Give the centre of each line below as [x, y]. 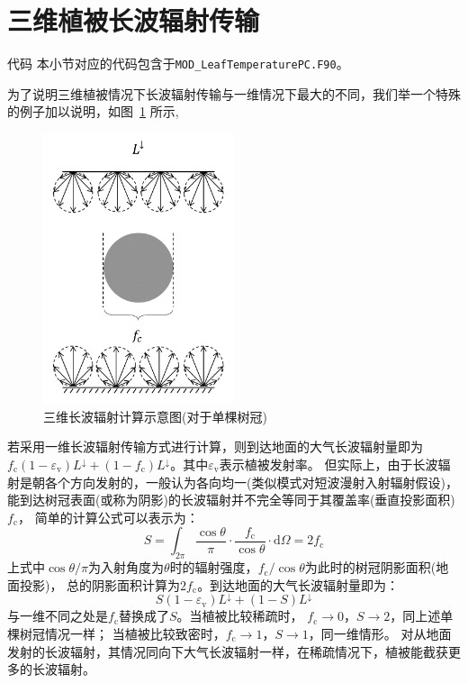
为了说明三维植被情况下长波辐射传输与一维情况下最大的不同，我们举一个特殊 [234, 93]
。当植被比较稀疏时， [240, 616]
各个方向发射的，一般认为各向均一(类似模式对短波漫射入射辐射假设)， [251, 482]
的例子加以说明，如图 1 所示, [93, 111]
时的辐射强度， [214, 567]
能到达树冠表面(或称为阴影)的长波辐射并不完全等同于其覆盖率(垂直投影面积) [231, 500]
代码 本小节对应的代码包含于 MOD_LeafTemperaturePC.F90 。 [178, 64]
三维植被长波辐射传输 [134, 20]
